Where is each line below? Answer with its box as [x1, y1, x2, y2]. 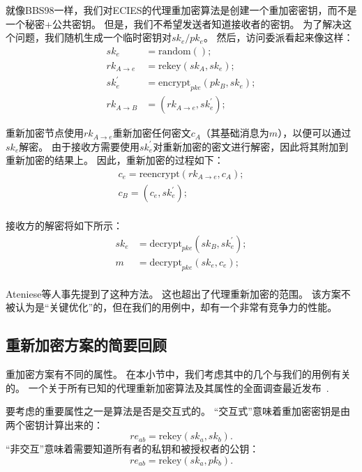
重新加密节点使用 [6, 125, 84, 140]
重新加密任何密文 [112, 125, 191, 140]
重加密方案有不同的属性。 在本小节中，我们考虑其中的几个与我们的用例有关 [6, 366, 351, 381]
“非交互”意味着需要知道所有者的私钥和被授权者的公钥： [6, 441, 259, 456]
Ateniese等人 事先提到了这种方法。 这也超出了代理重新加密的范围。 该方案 [6, 286, 341, 300]
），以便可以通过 [278, 125, 352, 140]
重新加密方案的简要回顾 [6, 334, 167, 356]
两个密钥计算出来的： [6, 417, 103, 432]
